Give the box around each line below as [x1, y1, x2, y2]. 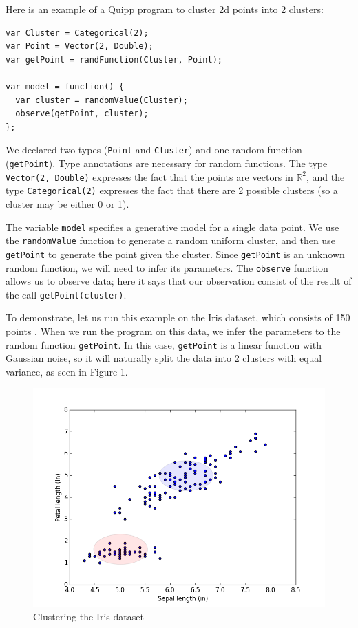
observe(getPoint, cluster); [15, 109, 149, 119]
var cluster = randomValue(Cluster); [15, 95, 188, 105]
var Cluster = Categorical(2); [6, 28, 149, 38]
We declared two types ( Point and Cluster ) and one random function [6, 142, 302, 157]
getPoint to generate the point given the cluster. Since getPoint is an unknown [6, 246, 345, 261]
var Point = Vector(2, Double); [6, 41, 154, 52]
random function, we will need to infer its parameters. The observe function [6, 260, 328, 274]
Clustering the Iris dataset [33, 609, 144, 624]
